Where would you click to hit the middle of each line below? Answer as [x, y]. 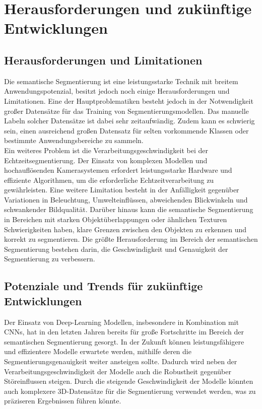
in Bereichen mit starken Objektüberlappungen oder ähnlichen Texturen [116, 219]
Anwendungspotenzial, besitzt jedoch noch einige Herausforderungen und [117, 91]
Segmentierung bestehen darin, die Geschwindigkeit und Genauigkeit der [116, 249]
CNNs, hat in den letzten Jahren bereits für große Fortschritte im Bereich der [124, 332]
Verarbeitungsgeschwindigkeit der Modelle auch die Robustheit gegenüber [118, 371]
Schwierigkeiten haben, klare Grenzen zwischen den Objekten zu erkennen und [125, 229]
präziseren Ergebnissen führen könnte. [63, 401]
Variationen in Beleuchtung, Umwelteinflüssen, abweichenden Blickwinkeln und [126, 199]
